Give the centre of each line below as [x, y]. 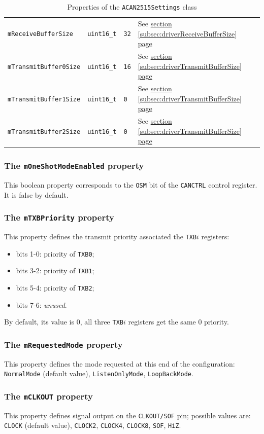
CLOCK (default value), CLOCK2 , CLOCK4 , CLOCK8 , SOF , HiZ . [93, 425]
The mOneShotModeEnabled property [74, 166]
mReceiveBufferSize [40, 34]
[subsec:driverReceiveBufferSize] [187, 33]
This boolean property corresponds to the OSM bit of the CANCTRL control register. [131, 185]
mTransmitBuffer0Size [44, 67]
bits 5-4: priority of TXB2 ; [55, 288]
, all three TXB [102, 322]
